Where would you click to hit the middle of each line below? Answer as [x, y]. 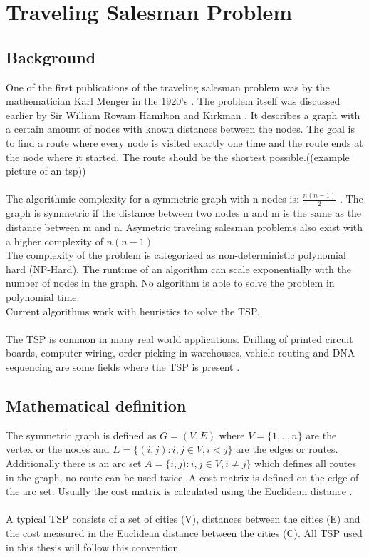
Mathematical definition [96, 405]
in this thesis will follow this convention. [94, 547]
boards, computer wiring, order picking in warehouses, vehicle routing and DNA [181, 353]
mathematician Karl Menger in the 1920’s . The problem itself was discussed [173, 101]
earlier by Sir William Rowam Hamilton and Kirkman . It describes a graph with [183, 114]
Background [51, 57]
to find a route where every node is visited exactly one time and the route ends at [184, 142]
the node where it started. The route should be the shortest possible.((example [178, 157]
